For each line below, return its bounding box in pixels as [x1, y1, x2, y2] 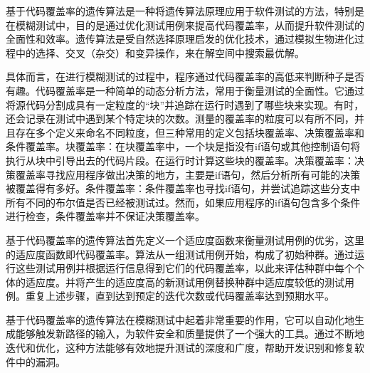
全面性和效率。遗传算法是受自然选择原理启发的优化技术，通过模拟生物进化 [6, 31, 354, 46]
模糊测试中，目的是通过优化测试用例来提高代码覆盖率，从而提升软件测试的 [15, 17, 364, 32]
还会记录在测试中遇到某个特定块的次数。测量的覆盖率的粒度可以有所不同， [6, 111, 354, 126]
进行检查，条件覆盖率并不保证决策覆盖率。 [6, 209, 205, 224]
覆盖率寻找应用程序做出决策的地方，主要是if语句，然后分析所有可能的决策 [15, 167, 361, 182]
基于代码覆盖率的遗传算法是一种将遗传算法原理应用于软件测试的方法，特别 [6, 4, 354, 18]
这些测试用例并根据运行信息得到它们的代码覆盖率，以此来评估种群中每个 [15, 261, 354, 275]
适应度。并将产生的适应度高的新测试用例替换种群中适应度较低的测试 [25, 274, 344, 289]
